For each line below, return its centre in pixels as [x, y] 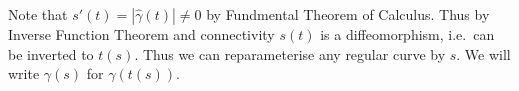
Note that [38, 14]
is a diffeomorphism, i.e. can [407, 34]
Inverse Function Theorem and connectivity [141, 34]
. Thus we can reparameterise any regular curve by [290, 53]
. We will [483, 53]
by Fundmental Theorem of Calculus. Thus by [348, 14]
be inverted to [51, 53]
